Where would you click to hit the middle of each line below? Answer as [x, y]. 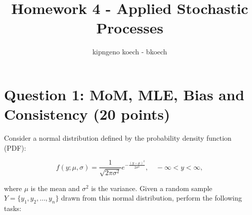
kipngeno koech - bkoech [130, 52]
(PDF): [15, 147]
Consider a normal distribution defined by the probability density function [118, 138]
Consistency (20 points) [87, 114]
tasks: [13, 208]
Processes [130, 28]
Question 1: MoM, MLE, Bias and [124, 94]
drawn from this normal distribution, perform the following [151, 198]
